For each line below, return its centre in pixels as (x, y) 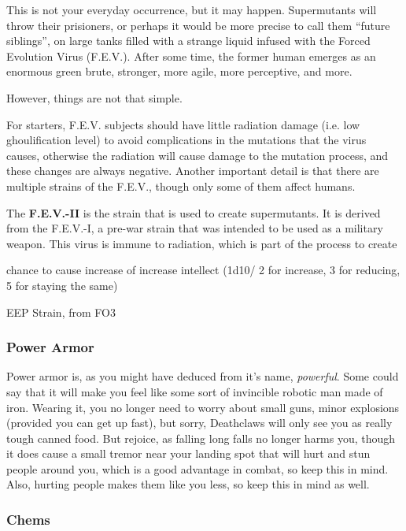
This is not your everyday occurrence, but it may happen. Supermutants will (192, 9)
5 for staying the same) (62, 285)
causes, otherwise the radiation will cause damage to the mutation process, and (197, 155)
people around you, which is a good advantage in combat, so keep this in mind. (197, 468)
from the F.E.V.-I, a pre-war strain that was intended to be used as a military (195, 228)
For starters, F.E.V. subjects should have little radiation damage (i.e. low (183, 124)
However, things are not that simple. (94, 97)
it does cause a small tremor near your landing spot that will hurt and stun (188, 453)
